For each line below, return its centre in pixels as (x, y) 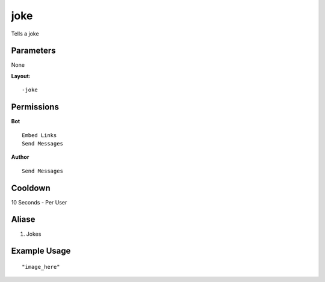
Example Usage (41, 251)
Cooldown (31, 188)
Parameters (33, 51)
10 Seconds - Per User (39, 202)
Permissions (35, 107)
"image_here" (41, 267)
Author (20, 157)
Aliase (23, 219)
